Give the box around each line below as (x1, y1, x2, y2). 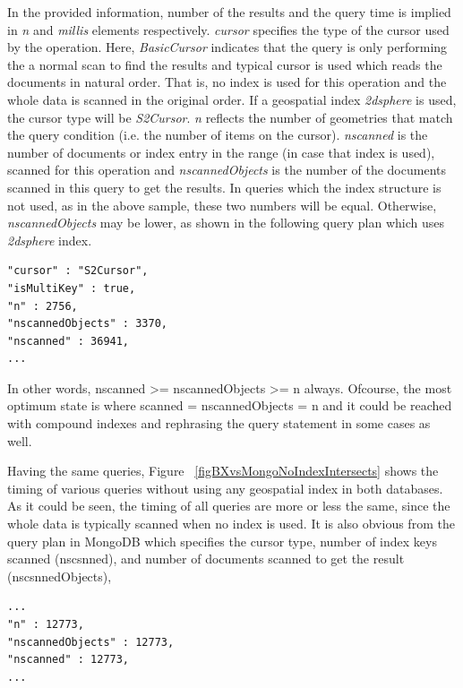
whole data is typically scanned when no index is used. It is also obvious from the (7, 514, 455, 533)
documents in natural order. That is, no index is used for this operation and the (7, 73, 447, 91)
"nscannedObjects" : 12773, (7, 635, 175, 649)
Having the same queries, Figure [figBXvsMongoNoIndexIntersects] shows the (7, 461, 439, 480)
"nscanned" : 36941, (7, 334, 130, 348)
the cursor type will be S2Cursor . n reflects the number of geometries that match (7, 107, 453, 126)
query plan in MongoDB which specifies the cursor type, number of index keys (7, 531, 437, 550)
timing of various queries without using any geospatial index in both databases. (7, 478, 443, 497)
